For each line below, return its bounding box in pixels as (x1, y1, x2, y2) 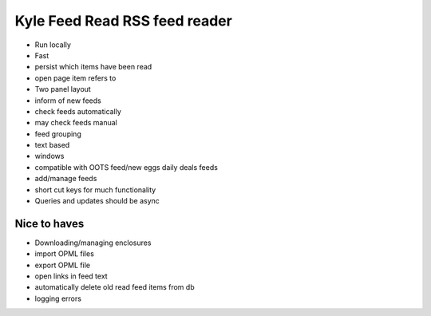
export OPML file (34, 260, 91, 270)
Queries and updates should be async (34, 196, 160, 206)
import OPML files (34, 249, 95, 259)
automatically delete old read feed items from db (34, 282, 195, 292)
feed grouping (34, 128, 81, 139)
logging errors (34, 294, 81, 303)
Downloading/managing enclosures (34, 238, 152, 247)
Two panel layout (34, 85, 91, 94)
